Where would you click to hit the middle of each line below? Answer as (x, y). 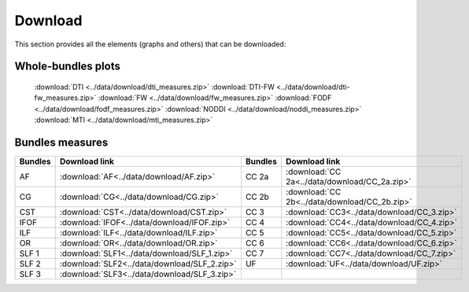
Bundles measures (61, 142)
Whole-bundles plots (68, 67)
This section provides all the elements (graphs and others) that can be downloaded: (150, 44)
